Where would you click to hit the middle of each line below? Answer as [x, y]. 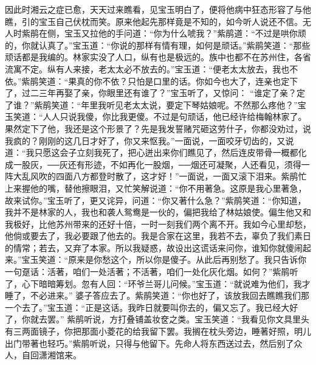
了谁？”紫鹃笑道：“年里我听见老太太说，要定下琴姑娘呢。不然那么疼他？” [151, 104]
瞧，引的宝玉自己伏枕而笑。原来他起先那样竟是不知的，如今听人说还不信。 [154, 21]
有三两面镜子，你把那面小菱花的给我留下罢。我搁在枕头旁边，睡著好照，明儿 [158, 331]
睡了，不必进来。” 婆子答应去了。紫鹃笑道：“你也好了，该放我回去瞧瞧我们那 [157, 295]
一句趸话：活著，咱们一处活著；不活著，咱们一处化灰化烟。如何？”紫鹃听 [152, 272]
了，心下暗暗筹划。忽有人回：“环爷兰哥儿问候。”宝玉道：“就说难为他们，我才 [158, 283]
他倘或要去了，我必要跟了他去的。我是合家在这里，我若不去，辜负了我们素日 [158, 236]
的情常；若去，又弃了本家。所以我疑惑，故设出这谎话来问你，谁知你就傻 [149, 247]
